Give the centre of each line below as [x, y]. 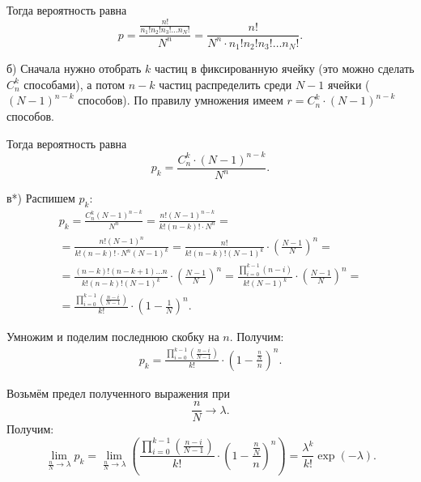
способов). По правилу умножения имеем [181, 100]
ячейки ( [349, 84]
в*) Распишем [41, 198]
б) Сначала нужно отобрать [74, 68]
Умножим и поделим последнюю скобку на [113, 337]
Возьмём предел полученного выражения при [118, 392]
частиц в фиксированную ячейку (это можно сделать [284, 68]
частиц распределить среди [225, 84]
